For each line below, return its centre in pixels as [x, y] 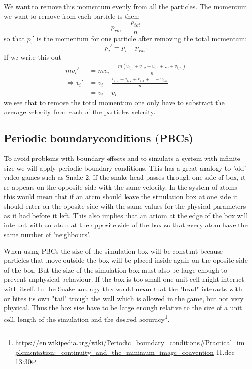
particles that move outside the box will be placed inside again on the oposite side [126, 260]
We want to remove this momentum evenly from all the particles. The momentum [126, 6]
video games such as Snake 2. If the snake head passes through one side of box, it [125, 177]
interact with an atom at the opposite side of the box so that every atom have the [126, 225]
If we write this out [32, 56]
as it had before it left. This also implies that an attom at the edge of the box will [126, 215]
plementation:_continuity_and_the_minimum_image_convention [114, 352]
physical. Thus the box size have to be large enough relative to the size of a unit [123, 308]
